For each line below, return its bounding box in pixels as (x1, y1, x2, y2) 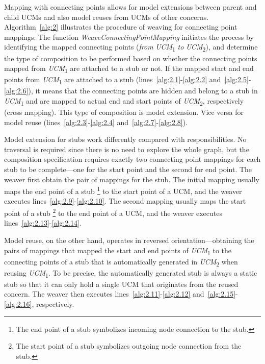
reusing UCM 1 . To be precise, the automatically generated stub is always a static (4, 267, 257, 279)
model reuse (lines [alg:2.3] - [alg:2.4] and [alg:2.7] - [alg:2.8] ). (4, 116, 188, 127)
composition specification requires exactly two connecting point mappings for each (4, 154, 261, 164)
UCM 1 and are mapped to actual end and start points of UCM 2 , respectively (4, 95, 244, 107)
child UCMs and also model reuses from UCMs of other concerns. (4, 11, 209, 22)
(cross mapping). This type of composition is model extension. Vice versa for (4, 107, 244, 117)
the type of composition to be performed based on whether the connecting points (4, 53, 257, 63)
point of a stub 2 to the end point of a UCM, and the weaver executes (4, 206, 222, 218)
